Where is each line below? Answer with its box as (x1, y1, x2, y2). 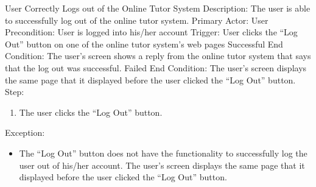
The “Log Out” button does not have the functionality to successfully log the (19, 146, 307, 159)
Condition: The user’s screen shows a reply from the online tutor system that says (5, 49, 311, 62)
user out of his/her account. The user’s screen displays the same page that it (19, 158, 305, 171)
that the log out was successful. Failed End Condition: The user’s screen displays (5, 61, 307, 74)
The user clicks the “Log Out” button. (19, 105, 163, 118)
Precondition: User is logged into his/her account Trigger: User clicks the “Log (5, 26, 298, 38)
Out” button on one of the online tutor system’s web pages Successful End (5, 37, 283, 50)
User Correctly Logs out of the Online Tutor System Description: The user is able (5, 2, 311, 14)
